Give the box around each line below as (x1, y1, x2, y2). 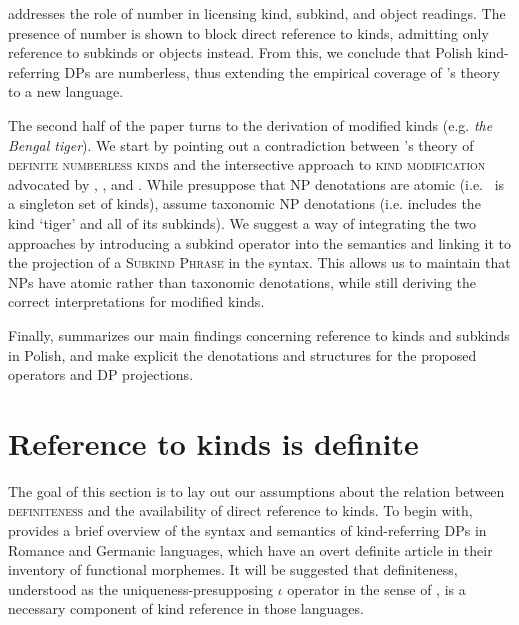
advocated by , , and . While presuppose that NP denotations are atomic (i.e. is (8, 173, 505, 194)
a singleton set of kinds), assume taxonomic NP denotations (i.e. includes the (8, 193, 481, 214)
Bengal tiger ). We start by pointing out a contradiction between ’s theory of (8, 134, 474, 155)
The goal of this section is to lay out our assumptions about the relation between (8, 480, 505, 501)
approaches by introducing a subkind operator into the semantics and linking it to (8, 232, 511, 253)
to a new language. (8, 81, 124, 102)
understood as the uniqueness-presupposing (8, 578, 274, 599)
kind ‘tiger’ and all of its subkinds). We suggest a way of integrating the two (8, 212, 476, 233)
